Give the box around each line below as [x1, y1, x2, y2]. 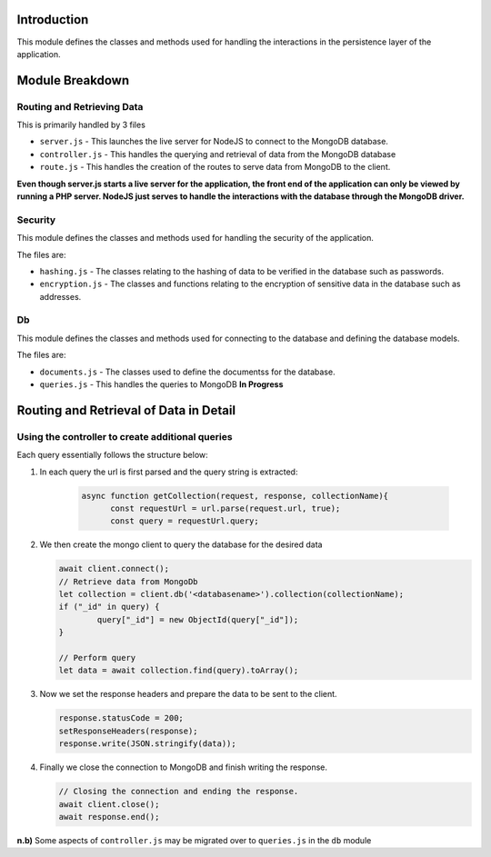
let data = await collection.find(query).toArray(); [58, 665, 299, 676]
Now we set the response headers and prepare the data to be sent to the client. [39, 689, 337, 700]
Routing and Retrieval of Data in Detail [16, 403, 236, 418]
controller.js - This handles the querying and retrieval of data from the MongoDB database [39, 148, 396, 159]
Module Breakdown [16, 73, 130, 88]
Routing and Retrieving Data [16, 100, 144, 113]
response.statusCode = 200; [58, 713, 184, 723]
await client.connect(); [58, 563, 170, 574]
